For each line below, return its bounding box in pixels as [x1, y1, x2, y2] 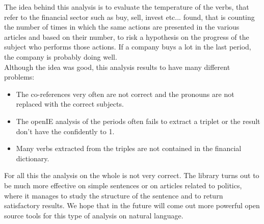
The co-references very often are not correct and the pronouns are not [16, 88, 234, 99]
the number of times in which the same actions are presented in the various [4, 21, 240, 32]
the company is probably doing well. [4, 51, 117, 62]
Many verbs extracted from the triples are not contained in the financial [16, 143, 242, 154]
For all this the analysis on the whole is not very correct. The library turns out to [4, 170, 259, 181]
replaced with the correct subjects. [16, 98, 124, 109]
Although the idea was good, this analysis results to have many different [4, 61, 230, 72]
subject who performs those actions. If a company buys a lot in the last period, [4, 41, 251, 52]
